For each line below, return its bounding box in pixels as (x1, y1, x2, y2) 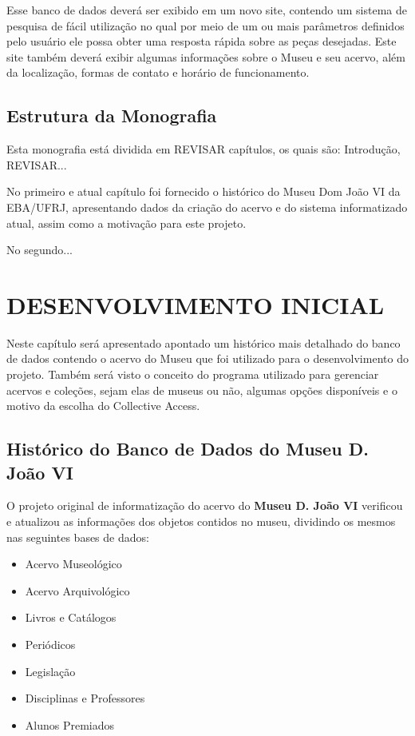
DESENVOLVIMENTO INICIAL (6, 288, 385, 320)
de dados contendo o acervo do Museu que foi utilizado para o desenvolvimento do (6, 350, 409, 367)
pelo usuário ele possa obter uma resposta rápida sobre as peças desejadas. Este (6, 33, 397, 50)
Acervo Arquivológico (25, 582, 130, 599)
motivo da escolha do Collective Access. (6, 397, 200, 414)
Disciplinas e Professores (25, 690, 145, 706)
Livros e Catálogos (25, 609, 117, 626)
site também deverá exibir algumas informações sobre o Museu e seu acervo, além (6, 48, 405, 65)
